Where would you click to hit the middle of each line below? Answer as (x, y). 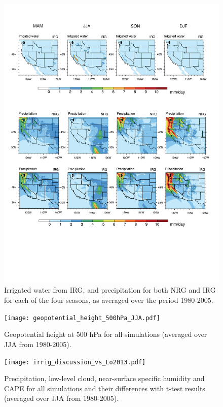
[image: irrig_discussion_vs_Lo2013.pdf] (75, 362)
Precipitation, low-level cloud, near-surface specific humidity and (104, 378)
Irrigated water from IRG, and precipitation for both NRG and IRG (110, 290)
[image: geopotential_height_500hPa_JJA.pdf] (82, 318)
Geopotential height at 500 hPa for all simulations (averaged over (106, 334)
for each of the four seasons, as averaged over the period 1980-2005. (109, 300)
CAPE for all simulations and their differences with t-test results (105, 388)
